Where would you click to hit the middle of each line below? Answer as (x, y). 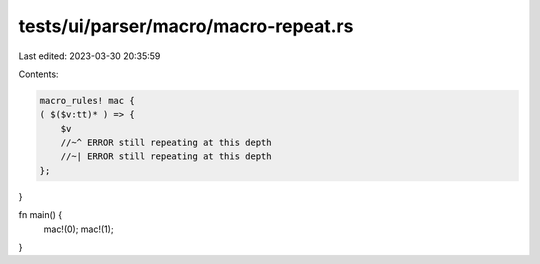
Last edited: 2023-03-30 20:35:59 (89, 56)
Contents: (38, 74)
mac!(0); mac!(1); (78, 229)
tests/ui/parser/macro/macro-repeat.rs (186, 26)
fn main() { (40, 215)
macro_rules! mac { (87, 100)
